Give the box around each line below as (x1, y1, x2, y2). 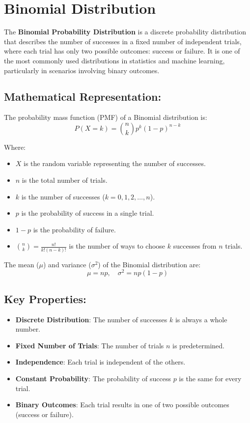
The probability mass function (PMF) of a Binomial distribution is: (4, 112, 207, 122)
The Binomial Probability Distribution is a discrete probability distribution (4, 27, 247, 37)
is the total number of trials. (22, 175, 108, 185)
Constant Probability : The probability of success (15, 373, 171, 384)
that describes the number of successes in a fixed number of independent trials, (4, 36, 242, 46)
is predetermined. (172, 340, 224, 350)
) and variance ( (43, 259, 91, 269)
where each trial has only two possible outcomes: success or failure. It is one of (4, 46, 240, 56)
